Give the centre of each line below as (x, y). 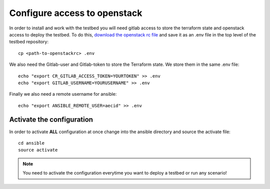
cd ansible (31, 143)
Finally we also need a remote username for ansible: (63, 94)
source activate (38, 150)
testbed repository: (29, 42)
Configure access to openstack (76, 13)
